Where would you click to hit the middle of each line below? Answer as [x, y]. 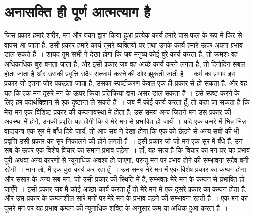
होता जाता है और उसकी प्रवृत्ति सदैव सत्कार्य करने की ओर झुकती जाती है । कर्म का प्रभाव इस [120, 73]
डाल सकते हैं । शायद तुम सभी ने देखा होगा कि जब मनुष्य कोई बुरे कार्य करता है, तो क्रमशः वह [121, 54]
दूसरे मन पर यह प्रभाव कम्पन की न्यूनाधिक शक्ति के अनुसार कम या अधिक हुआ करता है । [116, 207]
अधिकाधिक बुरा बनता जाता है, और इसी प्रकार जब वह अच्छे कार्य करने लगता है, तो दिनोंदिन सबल [125, 63]
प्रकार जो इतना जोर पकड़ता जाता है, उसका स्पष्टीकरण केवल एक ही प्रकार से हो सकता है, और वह [126, 83]
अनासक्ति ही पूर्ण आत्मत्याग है [77, 12]
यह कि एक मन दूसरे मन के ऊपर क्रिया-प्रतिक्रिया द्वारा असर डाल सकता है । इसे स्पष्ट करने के [122, 92]
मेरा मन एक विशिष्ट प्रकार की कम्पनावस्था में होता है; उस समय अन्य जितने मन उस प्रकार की [118, 111]
